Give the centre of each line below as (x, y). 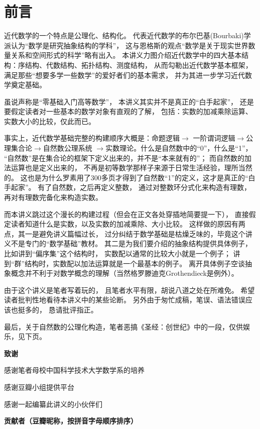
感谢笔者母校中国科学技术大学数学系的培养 (74, 370)
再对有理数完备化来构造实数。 (53, 197)
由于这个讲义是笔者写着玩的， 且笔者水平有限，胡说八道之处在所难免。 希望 (129, 290)
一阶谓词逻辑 (214, 138)
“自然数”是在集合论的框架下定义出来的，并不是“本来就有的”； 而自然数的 (124, 157)
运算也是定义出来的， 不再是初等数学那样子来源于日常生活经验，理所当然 (132, 168)
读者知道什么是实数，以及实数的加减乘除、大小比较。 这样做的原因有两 (128, 224)
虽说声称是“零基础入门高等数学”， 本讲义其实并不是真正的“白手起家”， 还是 (129, 101)
